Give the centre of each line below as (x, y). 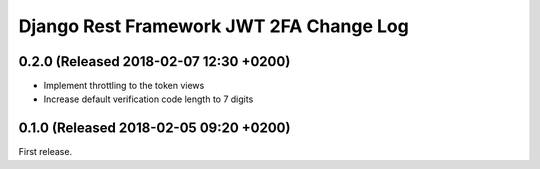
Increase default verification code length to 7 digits (148, 99)
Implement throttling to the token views (124, 86)
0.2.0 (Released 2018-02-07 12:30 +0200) (154, 61)
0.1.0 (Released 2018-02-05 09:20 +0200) (154, 128)
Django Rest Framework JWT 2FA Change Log (213, 26)
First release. (45, 152)
